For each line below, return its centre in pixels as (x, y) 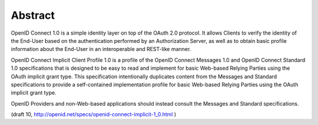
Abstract (33, 15)
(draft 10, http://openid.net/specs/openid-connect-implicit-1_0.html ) (94, 114)
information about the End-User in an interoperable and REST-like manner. (101, 49)
